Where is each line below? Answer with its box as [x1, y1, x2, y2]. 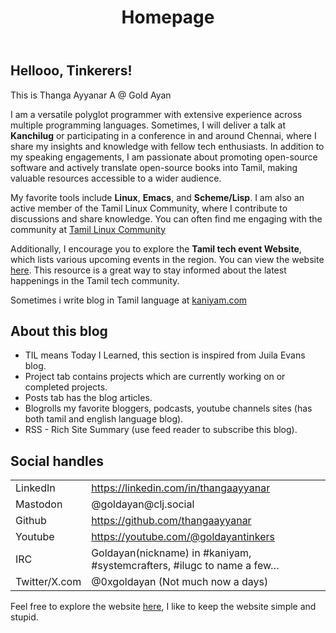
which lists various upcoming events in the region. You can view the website [10, 253, 325, 265]
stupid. [10, 611, 39, 623]
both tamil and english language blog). [24, 413, 184, 425]
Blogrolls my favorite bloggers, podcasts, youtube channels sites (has [24, 402, 313, 415]
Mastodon [15, 497, 63, 511]
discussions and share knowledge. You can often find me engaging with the [10, 212, 323, 225]
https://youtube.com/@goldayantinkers [91, 530, 275, 544]
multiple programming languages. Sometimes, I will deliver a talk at [10, 119, 287, 131]
